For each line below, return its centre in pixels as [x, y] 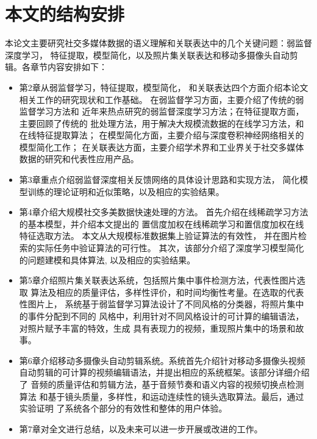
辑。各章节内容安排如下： [56, 67]
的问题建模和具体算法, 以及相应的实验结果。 [107, 259]
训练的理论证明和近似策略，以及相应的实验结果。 [126, 191]
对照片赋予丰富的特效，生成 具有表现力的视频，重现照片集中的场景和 [157, 328]
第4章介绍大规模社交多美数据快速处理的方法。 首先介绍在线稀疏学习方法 [164, 212]
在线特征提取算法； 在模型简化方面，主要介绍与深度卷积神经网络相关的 [162, 135]
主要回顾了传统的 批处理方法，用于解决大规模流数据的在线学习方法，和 [162, 123]
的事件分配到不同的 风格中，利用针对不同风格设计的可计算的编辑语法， [162, 316]
